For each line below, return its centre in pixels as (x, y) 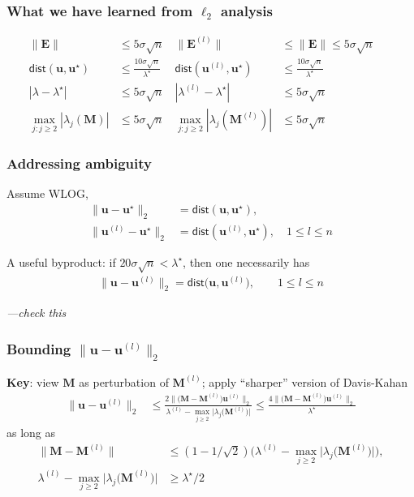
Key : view (33, 381)
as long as (31, 433)
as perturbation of (124, 381)
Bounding (39, 349)
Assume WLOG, (47, 193)
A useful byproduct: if (61, 261)
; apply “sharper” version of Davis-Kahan (305, 381)
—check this (37, 313)
